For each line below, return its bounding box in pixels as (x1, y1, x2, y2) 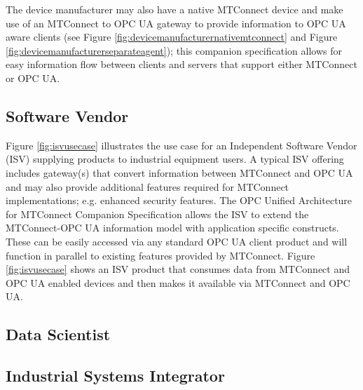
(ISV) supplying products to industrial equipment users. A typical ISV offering (6, 152, 344, 166)
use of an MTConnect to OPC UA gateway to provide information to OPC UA (6, 15, 346, 30)
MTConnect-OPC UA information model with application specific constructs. (6, 220, 339, 235)
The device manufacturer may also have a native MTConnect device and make (6, 2, 343, 16)
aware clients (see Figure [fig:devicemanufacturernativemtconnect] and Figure (6, 29, 338, 44)
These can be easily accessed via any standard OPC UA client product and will (6, 234, 348, 248)
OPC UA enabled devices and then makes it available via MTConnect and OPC (6, 275, 350, 290)
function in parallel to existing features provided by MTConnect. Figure (6, 248, 315, 262)
